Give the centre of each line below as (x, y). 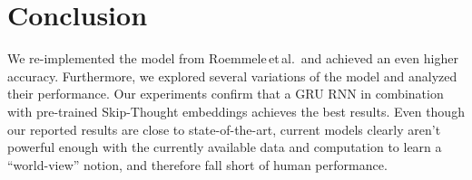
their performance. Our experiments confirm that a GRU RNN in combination (226, 94)
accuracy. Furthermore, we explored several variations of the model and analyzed (232, 76)
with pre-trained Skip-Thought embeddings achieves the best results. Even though (236, 111)
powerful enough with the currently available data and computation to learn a (225, 147)
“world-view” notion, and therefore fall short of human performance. (197, 164)
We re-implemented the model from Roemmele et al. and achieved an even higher (233, 58)
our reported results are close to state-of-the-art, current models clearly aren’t (224, 129)
